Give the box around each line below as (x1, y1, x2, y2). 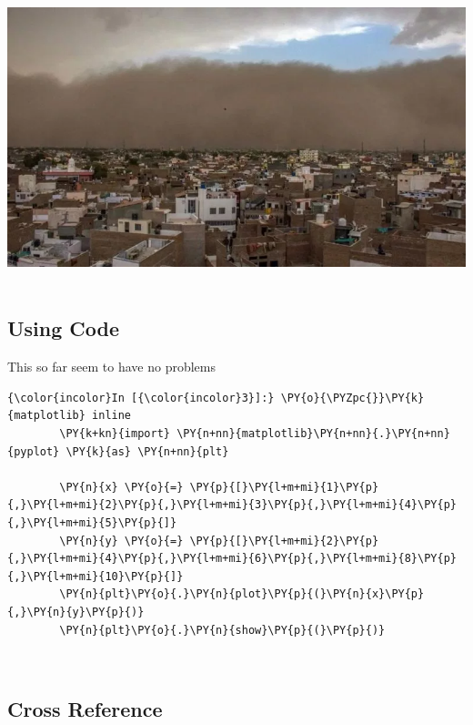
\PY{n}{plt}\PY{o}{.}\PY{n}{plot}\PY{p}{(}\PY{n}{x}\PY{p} (59, 587, 425, 601)
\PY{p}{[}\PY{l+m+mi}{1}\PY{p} (189, 480, 379, 494)
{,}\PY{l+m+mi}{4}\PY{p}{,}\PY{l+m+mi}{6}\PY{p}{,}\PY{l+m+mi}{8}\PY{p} (7, 552, 457, 566)
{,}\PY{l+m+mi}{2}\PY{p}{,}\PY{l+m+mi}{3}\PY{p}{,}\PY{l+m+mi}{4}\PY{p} (7, 498, 457, 512)
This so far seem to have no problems (7, 357, 216, 376)
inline (92, 409, 132, 423)
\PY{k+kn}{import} (59, 427, 170, 441)
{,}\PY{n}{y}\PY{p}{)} (7, 605, 145, 618)
